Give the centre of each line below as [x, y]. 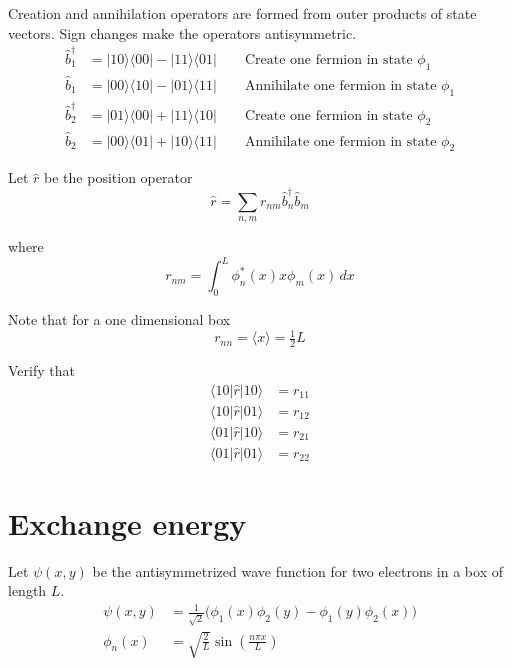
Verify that [41, 369]
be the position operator [118, 177]
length [27, 590]
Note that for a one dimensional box [119, 318]
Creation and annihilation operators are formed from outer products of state [242, 13]
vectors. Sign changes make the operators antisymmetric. [182, 32]
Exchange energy [127, 522]
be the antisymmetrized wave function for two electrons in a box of [297, 570]
